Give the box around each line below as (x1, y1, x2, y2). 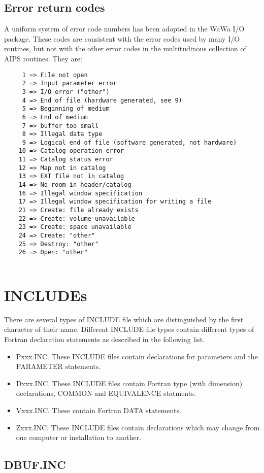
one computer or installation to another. (16, 432, 141, 443)
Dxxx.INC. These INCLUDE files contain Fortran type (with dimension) (16, 378, 243, 388)
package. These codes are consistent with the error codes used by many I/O (4, 33, 240, 44)
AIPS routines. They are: (4, 53, 82, 63)
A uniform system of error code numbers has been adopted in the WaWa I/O (4, 23, 245, 34)
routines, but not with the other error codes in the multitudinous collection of (4, 43, 246, 54)
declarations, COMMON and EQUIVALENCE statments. (16, 388, 196, 398)
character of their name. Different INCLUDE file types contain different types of (4, 324, 254, 334)
